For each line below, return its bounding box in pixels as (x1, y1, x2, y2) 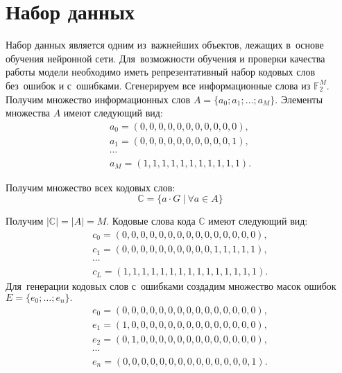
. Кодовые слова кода (106, 214, 196, 228)
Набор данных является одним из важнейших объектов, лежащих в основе (6, 37, 324, 52)
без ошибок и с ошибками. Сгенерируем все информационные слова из (6, 78, 311, 92)
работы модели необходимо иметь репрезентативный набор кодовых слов (6, 64, 316, 79)
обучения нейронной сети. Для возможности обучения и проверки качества (6, 51, 325, 65)
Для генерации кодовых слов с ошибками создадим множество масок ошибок (6, 279, 336, 293)
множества (6, 105, 51, 120)
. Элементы (275, 92, 323, 106)
